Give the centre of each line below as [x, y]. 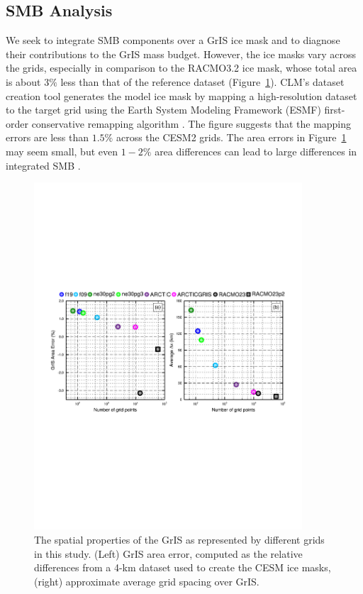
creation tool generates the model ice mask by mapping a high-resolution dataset [181, 95]
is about [23, 81]
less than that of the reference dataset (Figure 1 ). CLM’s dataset [202, 81]
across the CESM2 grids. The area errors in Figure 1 [231, 137]
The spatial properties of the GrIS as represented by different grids [179, 539]
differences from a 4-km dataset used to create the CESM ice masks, [183, 567]
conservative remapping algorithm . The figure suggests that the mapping [191, 123]
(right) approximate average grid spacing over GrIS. [147, 581]
